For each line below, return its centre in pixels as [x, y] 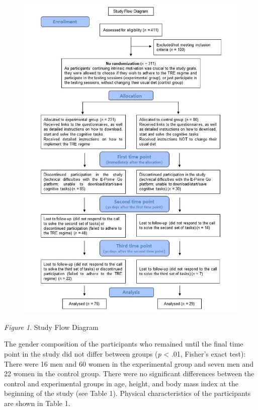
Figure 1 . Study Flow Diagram [51, 327]
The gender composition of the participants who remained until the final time [124, 344]
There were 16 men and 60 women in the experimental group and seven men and [129, 363]
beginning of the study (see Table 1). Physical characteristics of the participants [127, 393]
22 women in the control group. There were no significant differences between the [129, 373]
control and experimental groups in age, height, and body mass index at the [121, 383]
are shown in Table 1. [37, 403]
